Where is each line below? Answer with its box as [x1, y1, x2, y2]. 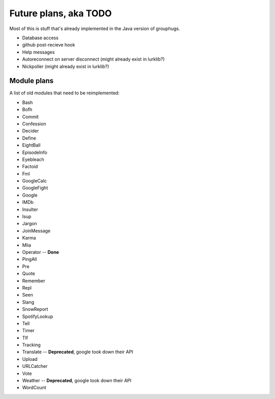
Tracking [22, 342, 41, 348]
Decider [22, 128, 39, 134]
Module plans [9, 76, 53, 85]
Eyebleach [22, 156, 44, 163]
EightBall [22, 142, 41, 148]
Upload [22, 356, 38, 362]
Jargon [22, 221, 38, 227]
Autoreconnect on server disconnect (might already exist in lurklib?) [22, 56, 165, 62]
